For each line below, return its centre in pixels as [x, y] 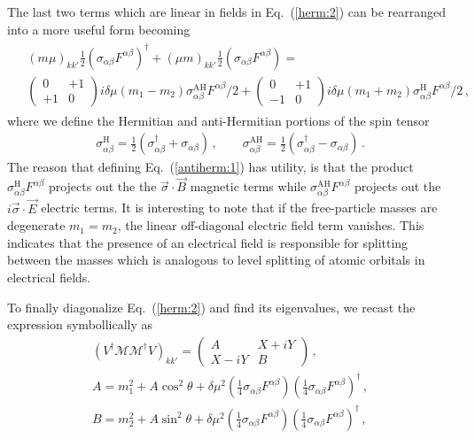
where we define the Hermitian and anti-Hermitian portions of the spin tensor [218, 120]
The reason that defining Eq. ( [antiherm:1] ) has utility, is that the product [210, 167]
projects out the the [102, 186]
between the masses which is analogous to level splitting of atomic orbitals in [216, 260]
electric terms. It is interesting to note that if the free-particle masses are [239, 208]
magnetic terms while [248, 186]
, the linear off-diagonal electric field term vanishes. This [271, 225]
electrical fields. [49, 277]
